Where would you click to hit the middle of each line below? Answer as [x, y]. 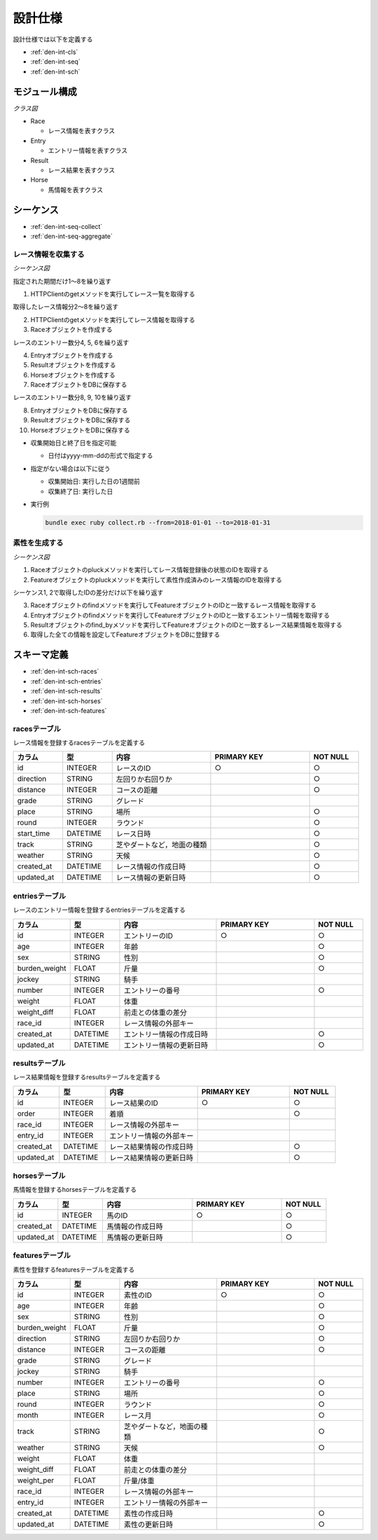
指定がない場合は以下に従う [70, 469]
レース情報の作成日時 [151, 867]
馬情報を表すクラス [76, 190]
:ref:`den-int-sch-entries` [66, 681]
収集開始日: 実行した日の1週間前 [94, 481]
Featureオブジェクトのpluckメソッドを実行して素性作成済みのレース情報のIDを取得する [156, 580]
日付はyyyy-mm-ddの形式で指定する [100, 456]
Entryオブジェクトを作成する [72, 355]
